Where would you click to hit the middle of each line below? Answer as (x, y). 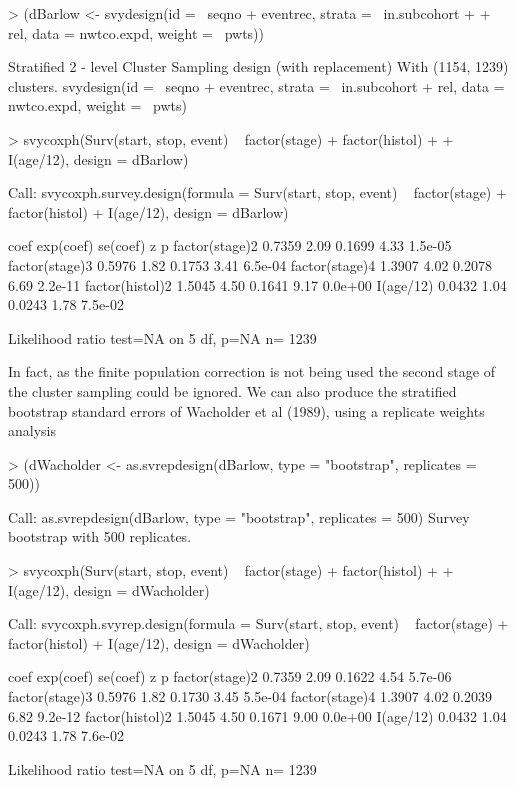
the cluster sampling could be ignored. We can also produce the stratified (232, 390)
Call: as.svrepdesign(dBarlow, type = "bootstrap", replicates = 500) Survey (239, 516)
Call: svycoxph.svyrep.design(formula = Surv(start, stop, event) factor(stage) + (258, 623)
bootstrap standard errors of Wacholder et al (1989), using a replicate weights (246, 410)
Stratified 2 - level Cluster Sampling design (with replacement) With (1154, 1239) (258, 66)
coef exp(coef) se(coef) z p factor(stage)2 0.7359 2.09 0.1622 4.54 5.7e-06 (230, 676)
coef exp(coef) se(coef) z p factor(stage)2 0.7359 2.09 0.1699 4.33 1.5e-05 (230, 245)
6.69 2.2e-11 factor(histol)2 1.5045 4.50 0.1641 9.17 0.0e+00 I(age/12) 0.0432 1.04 (257, 284)
